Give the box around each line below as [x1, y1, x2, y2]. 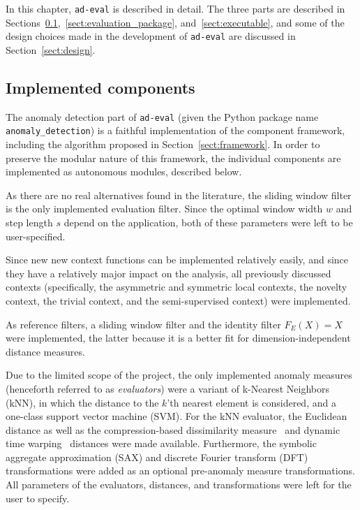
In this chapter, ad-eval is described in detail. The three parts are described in [6, 1, 345, 15]
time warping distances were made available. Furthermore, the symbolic [6, 436, 317, 451]
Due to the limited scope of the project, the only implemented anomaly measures [6, 367, 352, 382]
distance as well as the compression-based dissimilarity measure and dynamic [6, 422, 340, 437]
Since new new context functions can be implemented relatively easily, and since [6, 252, 349, 267]
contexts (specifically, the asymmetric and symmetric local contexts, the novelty [6, 279, 347, 294]
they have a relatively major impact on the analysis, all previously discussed [6, 265, 331, 280]
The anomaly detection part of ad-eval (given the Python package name [6, 109, 319, 124]
